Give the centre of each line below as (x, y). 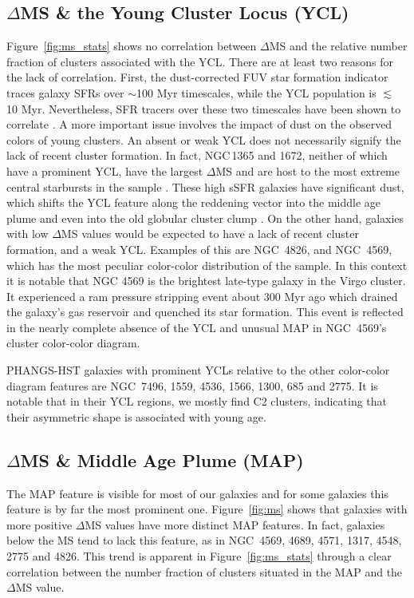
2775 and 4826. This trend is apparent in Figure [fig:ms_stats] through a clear (199, 556)
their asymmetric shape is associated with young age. (136, 416)
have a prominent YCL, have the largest (105, 170)
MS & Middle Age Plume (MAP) (162, 459)
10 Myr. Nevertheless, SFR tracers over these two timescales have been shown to (204, 108)
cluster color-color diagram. (73, 343)
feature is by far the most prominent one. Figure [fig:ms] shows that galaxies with (207, 509)
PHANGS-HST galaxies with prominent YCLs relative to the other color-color (198, 370)
